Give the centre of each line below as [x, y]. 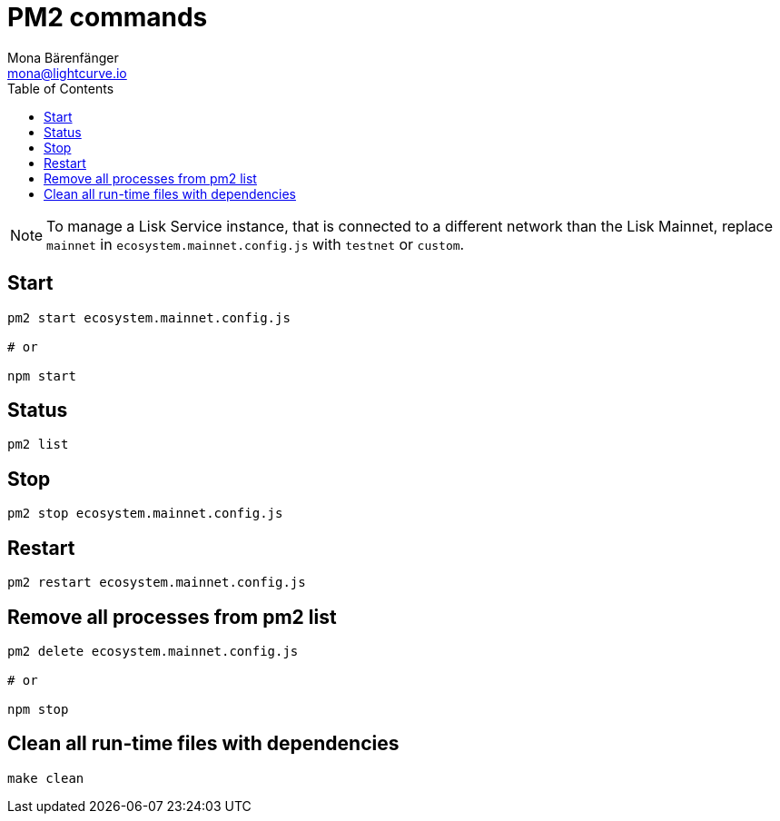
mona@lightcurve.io [67, 73]
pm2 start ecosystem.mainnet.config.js [149, 317]
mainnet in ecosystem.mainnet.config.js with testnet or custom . [256, 244]
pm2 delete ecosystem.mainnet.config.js [153, 651]
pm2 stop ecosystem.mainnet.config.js [145, 514]
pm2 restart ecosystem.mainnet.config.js [157, 583]
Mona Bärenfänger [63, 57]
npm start [42, 376]
